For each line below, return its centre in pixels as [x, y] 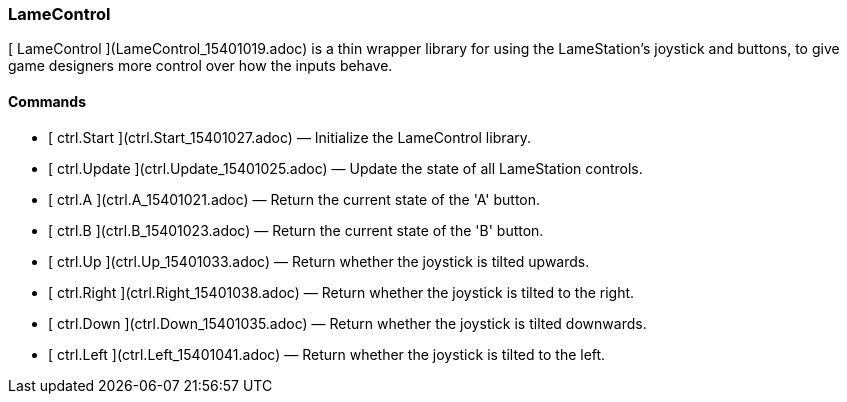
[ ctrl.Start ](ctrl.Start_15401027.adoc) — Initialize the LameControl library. [290, 137]
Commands [47, 101]
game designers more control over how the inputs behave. [200, 66]
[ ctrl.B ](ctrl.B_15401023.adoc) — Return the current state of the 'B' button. [296, 230]
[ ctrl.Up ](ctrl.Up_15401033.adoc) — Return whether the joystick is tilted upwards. [319, 261]
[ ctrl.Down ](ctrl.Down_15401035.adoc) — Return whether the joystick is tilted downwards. [347, 323]
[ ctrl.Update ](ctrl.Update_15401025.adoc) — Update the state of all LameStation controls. [345, 168]
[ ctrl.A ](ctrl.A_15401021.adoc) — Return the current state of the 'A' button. [294, 199]
